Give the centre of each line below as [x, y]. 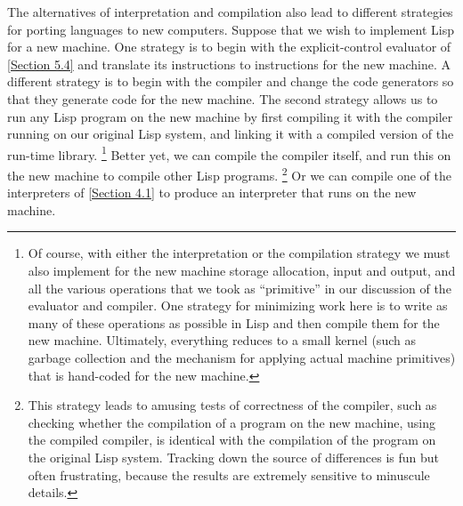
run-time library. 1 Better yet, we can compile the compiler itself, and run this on [229, 153]
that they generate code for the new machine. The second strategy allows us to [223, 98]
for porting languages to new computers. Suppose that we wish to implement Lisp [231, 29]
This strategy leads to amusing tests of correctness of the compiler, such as [232, 405]
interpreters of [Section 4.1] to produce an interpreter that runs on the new [212, 193]
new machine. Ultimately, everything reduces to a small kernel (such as [222, 340]
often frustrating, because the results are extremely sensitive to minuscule [229, 474]
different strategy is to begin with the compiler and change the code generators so [231, 81]
